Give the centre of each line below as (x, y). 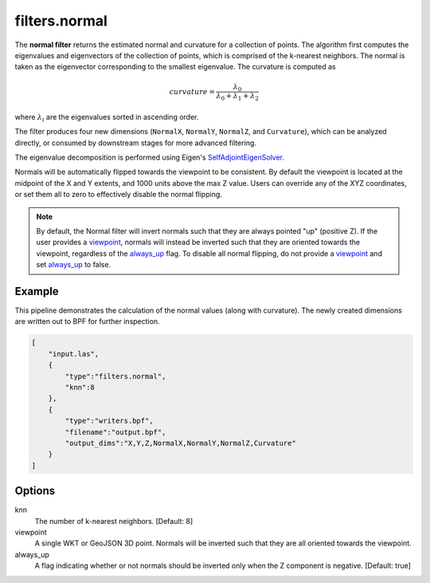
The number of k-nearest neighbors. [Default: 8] (114, 521)
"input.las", (74, 354)
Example (37, 291)
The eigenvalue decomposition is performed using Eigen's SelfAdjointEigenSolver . (150, 157)
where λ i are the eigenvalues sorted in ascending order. (107, 118)
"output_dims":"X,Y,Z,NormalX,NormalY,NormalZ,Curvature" (180, 443)
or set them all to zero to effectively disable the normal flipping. (119, 195)
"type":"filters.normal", (115, 376)
